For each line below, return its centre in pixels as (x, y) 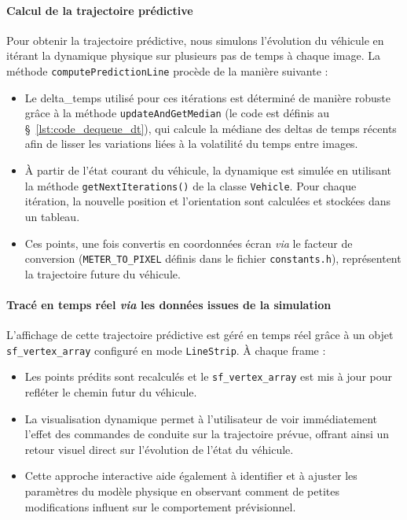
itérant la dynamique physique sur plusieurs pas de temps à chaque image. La (193, 55)
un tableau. (52, 216)
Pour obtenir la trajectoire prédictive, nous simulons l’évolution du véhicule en (195, 40)
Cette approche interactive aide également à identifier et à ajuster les (191, 476)
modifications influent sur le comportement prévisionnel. (160, 506)
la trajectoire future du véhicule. (103, 273)
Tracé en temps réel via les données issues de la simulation (169, 304)
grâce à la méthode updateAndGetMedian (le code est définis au (177, 113)
